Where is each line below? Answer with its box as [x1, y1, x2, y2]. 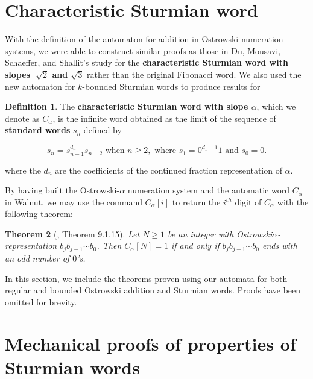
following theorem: [5, 207, 73, 220]
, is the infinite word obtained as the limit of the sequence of [52, 111, 276, 124]
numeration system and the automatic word [127, 184, 289, 196]
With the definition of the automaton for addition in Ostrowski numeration [5, 33, 283, 45]
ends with [262, 239, 297, 252]
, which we [256, 100, 296, 113]
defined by [83, 124, 122, 136]
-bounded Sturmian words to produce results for [82, 80, 261, 92]
